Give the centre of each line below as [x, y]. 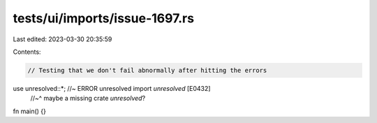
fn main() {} [30, 111]
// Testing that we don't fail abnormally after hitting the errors [147, 70]
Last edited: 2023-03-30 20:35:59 [62, 39]
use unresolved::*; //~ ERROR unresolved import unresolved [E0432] [112, 88]
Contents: [27, 52]
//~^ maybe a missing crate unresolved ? [88, 99]
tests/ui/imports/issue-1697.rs [104, 18]
